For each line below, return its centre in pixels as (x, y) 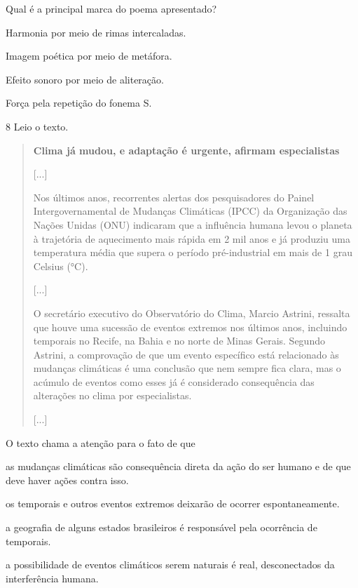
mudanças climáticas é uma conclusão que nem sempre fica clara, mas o (187, 368)
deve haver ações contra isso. (67, 480)
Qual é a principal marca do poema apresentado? (111, 8)
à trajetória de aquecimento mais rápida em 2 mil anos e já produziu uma (192, 238)
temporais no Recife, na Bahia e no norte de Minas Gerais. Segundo (179, 341)
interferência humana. (52, 578)
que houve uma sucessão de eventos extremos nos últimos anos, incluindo (190, 327)
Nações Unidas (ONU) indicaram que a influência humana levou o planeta (193, 224)
